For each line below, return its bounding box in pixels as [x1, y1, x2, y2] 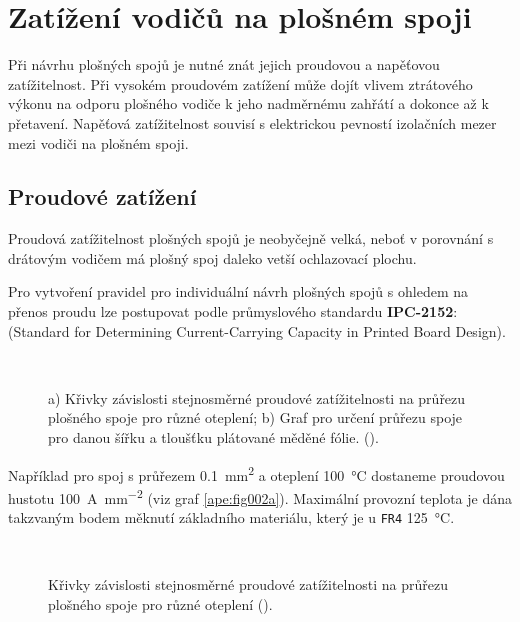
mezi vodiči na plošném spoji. [8, 132, 189, 153]
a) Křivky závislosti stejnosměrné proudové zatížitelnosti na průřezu [48, 387, 466, 408]
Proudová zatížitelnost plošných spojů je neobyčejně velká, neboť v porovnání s [8, 228, 494, 249]
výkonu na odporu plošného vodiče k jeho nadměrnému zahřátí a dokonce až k [8, 93, 489, 114]
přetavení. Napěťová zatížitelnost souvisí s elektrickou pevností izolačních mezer [8, 112, 497, 133]
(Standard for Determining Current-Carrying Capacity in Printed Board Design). [8, 320, 506, 341]
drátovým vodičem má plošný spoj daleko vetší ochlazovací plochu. [8, 247, 417, 268]
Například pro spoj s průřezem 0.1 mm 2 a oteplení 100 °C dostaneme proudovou [8, 461, 505, 485]
